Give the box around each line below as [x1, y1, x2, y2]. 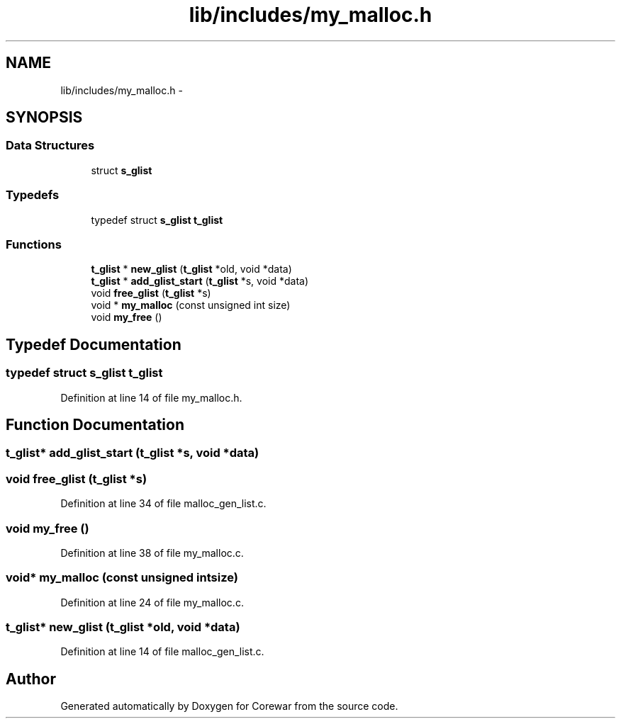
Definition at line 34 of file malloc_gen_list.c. [60, 497, 267, 510]
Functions [6, 237, 62, 251]
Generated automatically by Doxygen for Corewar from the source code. [60, 700, 398, 713]
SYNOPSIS [6, 108, 83, 127]
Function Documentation [6, 415, 184, 434]
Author [6, 669, 56, 688]
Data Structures [6, 138, 95, 153]
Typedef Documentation [6, 335, 181, 353]
